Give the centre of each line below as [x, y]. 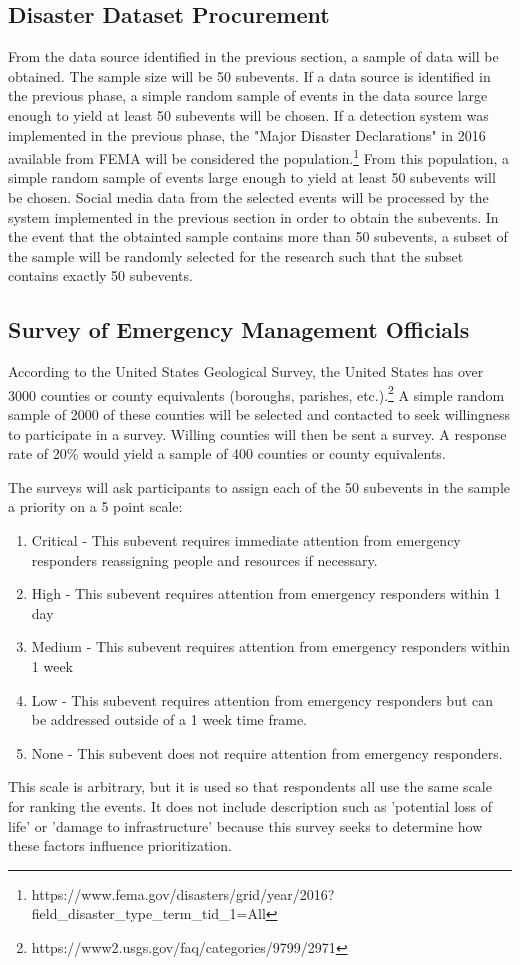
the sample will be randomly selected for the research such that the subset [236, 255]
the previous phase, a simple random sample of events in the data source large [248, 95]
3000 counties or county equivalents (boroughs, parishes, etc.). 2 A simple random [256, 393]
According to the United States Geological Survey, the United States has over [246, 371]
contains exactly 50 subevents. [100, 275]
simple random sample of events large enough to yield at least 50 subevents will [252, 177]
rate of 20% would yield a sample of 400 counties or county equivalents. [227, 453]
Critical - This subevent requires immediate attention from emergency [246, 540]
